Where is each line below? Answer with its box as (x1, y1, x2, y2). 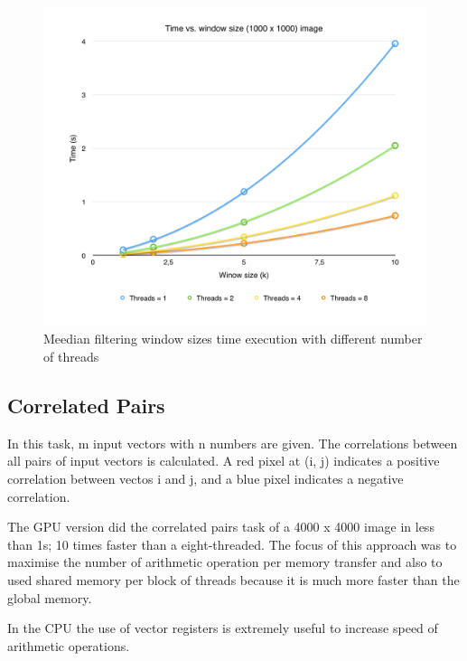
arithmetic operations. (7, 636, 130, 655)
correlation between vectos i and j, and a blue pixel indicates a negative (7, 468, 404, 487)
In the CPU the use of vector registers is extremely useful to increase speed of (7, 619, 438, 637)
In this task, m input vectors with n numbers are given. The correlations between (7, 433, 458, 452)
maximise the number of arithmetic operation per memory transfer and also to (7, 552, 443, 571)
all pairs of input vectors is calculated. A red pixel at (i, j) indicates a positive (7, 451, 440, 470)
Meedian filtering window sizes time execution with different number (43, 329, 423, 348)
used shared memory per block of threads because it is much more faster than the (7, 570, 460, 589)
